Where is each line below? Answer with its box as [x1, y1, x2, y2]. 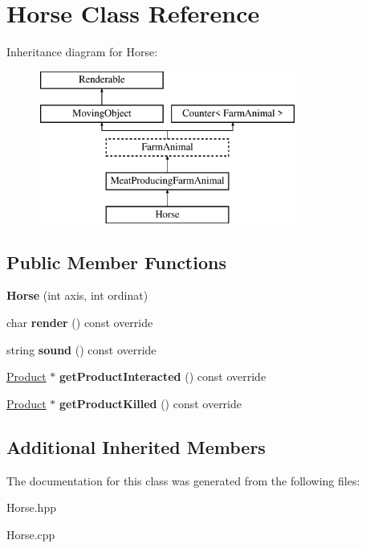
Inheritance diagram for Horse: [6, 43, 158, 60]
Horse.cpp [6, 526, 55, 542]
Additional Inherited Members [6, 434, 266, 459]
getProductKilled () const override [59, 395, 242, 411]
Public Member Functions [6, 249, 226, 274]
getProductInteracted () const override [59, 368, 266, 385]
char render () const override [6, 314, 153, 331]
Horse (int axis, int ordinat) [6, 287, 148, 304]
